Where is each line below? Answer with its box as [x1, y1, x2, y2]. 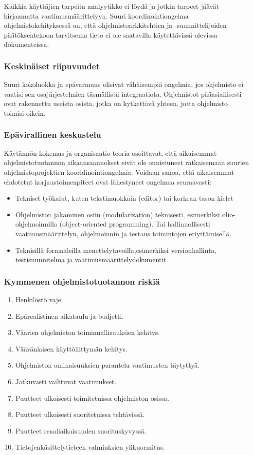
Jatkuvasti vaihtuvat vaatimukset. [15, 376, 117, 386]
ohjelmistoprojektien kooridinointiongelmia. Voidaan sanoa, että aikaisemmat [4, 166, 234, 177]
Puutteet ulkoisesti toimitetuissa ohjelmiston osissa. [15, 393, 169, 403]
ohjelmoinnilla [15, 219, 57, 229]
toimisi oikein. [4, 107, 46, 118]
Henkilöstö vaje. [15, 294, 63, 304]
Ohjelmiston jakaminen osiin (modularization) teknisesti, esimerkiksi [15, 209, 220, 219]
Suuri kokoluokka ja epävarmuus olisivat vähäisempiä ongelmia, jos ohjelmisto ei [4, 79, 244, 89]
